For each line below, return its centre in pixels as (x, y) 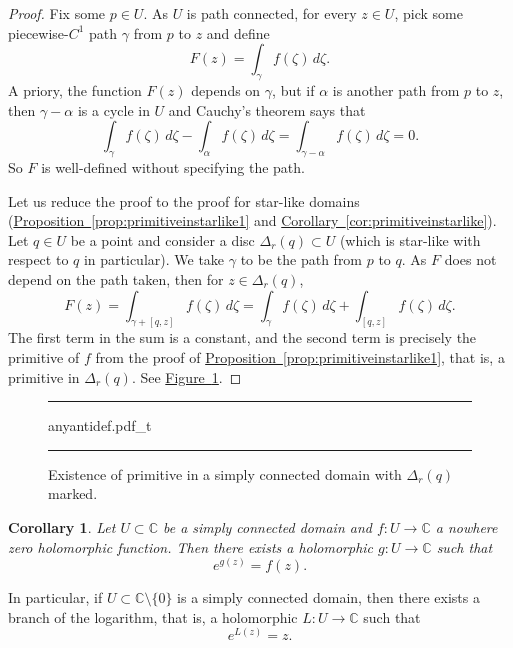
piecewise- (38, 32)
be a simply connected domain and (267, 526)
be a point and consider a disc (162, 239)
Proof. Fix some (57, 13)
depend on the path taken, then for (116, 278)
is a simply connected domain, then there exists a (328, 597)
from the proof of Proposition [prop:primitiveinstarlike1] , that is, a (300, 356)
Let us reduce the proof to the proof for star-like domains (184, 200)
